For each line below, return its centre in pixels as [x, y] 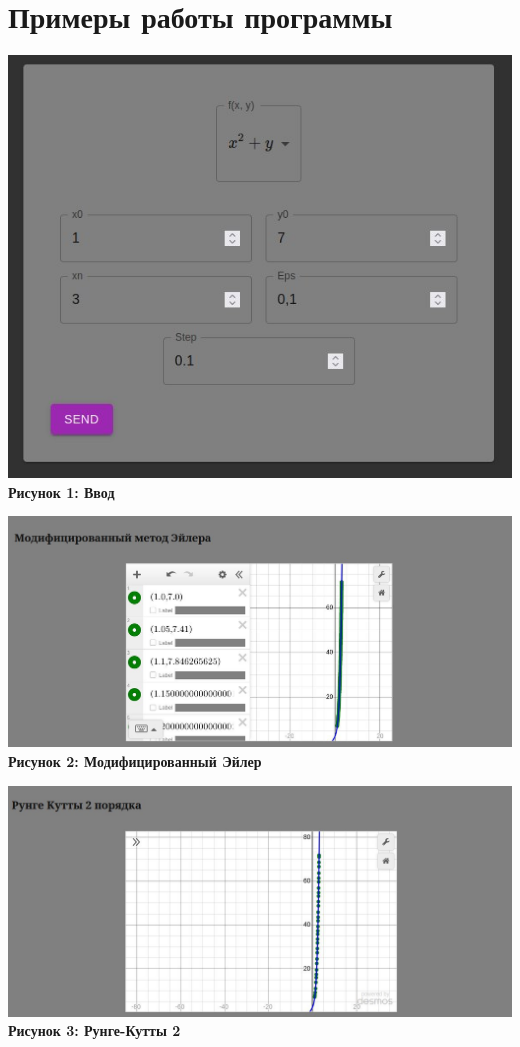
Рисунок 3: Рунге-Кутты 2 [94, 1030]
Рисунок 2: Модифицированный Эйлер [135, 760]
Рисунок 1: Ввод [61, 491]
